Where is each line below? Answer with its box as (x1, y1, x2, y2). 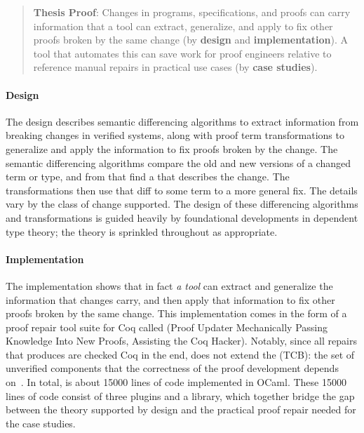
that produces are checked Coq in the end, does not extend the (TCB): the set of (6, 347, 355, 361)
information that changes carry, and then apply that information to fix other (6, 292, 335, 307)
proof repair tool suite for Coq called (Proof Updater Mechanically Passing (6, 319, 328, 334)
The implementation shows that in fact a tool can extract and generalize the (6, 278, 333, 293)
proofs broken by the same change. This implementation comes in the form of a (6, 306, 347, 321)
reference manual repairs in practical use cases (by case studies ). (33, 60, 318, 74)
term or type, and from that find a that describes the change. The (6, 169, 290, 184)
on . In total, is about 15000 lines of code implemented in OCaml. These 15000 (6, 375, 346, 389)
